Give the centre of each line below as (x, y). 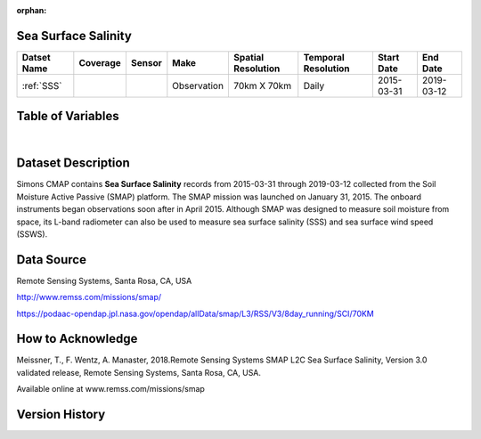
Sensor (146, 62)
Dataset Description (73, 163)
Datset (36, 57)
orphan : (32, 10)
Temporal (324, 57)
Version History (61, 415)
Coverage (100, 62)
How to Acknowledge (77, 339)
